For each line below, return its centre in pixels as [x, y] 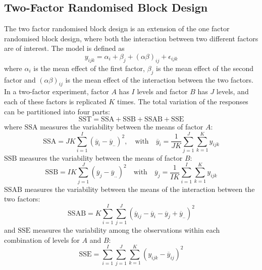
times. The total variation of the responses [183, 101]
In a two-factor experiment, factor [57, 91]
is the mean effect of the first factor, [89, 68]
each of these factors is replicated [55, 101]
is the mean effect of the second [205, 68]
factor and [20, 79]
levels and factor [162, 91]
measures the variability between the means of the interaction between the [140, 189]
